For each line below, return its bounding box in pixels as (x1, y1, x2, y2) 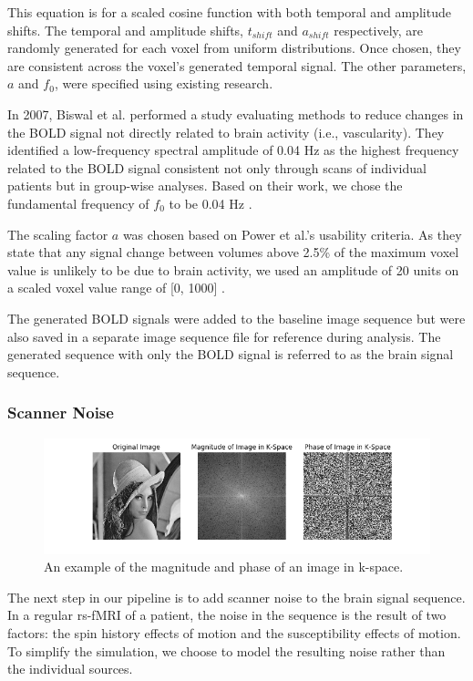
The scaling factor (7, 224, 108, 243)
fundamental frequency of (7, 193, 149, 212)
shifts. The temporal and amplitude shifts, (7, 20, 243, 39)
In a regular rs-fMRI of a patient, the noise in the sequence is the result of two (7, 605, 447, 624)
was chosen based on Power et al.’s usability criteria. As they (122, 224, 462, 243)
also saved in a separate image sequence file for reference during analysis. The (7, 326, 441, 346)
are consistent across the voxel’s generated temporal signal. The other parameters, (7, 56, 467, 75)
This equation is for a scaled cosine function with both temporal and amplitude (7, 3, 451, 21)
